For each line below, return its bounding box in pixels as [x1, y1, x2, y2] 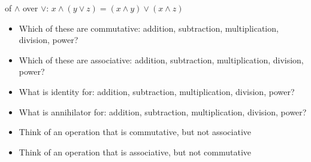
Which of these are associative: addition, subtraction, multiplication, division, [19, 53, 304, 66]
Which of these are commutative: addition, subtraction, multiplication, [19, 22, 279, 34]
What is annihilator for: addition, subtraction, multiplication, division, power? [19, 105, 307, 118]
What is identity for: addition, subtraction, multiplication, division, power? [19, 85, 295, 97]
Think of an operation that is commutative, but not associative [19, 126, 252, 138]
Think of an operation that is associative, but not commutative [19, 145, 252, 158]
